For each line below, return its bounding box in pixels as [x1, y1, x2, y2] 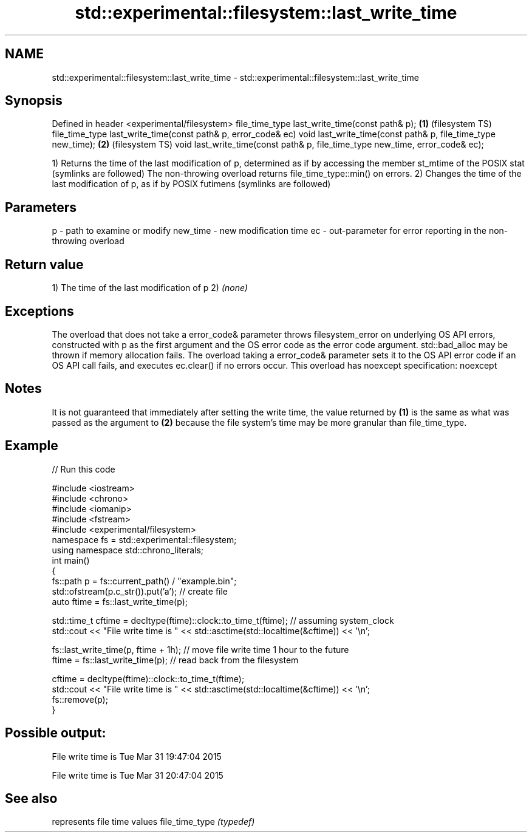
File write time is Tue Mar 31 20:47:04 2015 [52, 770, 223, 781]
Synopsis [5, 93, 63, 109]
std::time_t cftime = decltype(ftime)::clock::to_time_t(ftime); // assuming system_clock [52, 615, 394, 626]
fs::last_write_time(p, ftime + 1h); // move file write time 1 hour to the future [52, 644, 349, 655]
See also [5, 790, 58, 806]
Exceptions [5, 303, 74, 319]
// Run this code [52, 463, 115, 474]
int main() [52, 555, 90, 565]
